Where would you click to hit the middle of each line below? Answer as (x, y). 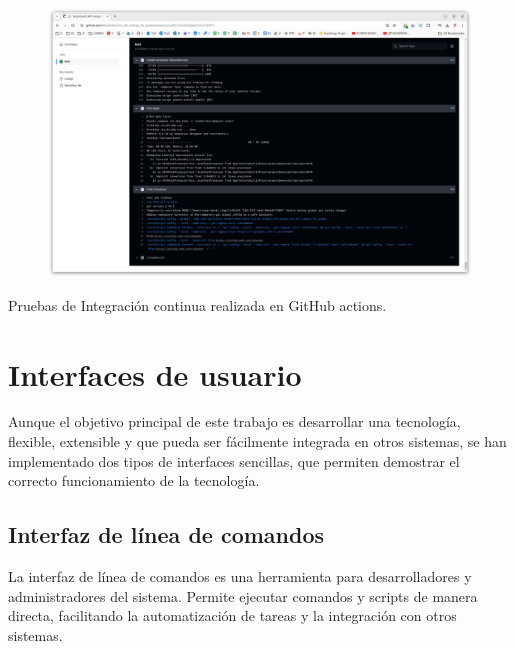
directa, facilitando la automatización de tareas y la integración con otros (232, 615)
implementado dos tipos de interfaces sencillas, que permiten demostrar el (234, 460)
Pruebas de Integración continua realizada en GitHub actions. (197, 304)
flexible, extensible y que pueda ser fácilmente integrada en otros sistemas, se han (257, 441)
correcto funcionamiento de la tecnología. (134, 480)
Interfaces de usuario (155, 373)
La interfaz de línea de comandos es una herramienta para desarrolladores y (240, 576)
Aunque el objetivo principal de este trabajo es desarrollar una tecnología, (234, 421)
